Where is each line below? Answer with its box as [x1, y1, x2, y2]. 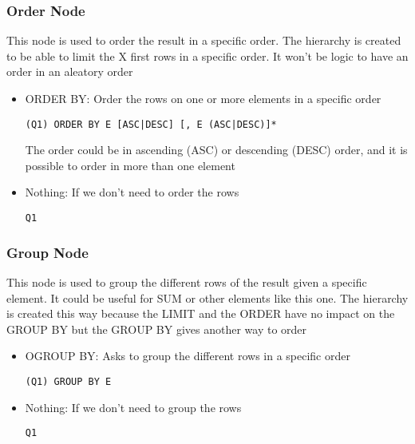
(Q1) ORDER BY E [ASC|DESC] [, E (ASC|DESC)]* [25, 118, 277, 130]
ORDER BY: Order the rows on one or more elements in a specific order [25, 90, 381, 106]
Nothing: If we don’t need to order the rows [25, 184, 239, 200]
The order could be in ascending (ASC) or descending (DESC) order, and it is [25, 141, 408, 158]
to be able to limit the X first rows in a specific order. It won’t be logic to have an [6, 47, 409, 64]
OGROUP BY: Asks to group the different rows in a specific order [25, 347, 350, 364]
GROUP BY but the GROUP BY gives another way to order [6, 320, 307, 337]
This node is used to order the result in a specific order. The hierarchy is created [6, 32, 401, 49]
